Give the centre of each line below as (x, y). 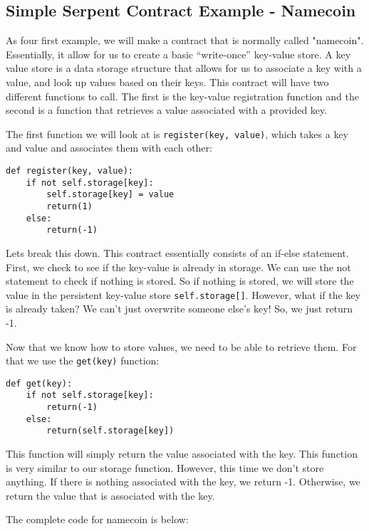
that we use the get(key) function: (83, 361)
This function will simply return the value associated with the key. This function (182, 454)
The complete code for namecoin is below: (97, 519)
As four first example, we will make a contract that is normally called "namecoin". (185, 40)
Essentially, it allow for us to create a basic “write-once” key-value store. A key (178, 54)
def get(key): (39, 383)
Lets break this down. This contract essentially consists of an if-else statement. (177, 252)
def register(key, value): (69, 171)
